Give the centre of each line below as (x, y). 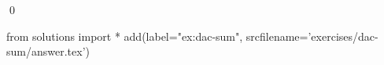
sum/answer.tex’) (48, 51)
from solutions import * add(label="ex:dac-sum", (125, 36)
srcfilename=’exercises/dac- (312, 36)
